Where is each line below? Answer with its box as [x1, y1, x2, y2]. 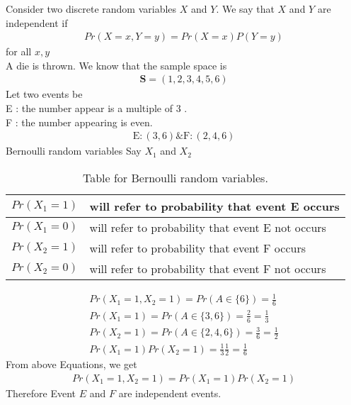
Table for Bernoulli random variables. [82, 169, 268, 186]
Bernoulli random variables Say [6, 143, 142, 158]
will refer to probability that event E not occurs [89, 218, 326, 235]
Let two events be [6, 87, 83, 101]
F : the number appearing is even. [6, 114, 153, 129]
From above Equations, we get [6, 357, 137, 372]
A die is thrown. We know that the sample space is [6, 57, 227, 72]
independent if [6, 15, 68, 30]
